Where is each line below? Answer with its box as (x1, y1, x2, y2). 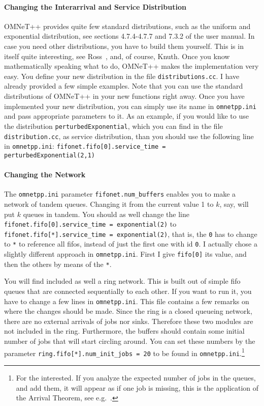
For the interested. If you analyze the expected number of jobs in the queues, (16, 372, 256, 383)
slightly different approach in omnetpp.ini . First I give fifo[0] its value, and (4, 249, 247, 259)
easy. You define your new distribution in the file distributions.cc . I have (4, 70, 240, 81)
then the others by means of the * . (4, 258, 112, 269)
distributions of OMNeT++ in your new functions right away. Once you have (4, 91, 245, 101)
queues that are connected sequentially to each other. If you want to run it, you (4, 286, 252, 296)
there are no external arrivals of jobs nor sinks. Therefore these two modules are (4, 315, 253, 326)
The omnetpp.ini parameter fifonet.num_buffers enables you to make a (4, 188, 236, 199)
